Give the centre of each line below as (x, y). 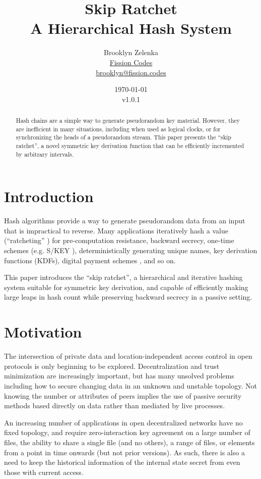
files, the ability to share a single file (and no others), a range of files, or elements (129, 442)
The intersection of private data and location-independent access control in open (128, 356)
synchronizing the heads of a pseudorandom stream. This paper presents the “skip (123, 137)
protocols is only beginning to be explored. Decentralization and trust (112, 366)
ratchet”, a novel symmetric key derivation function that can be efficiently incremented (130, 146)
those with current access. (44, 472)
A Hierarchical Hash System (131, 28)
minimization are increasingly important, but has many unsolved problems (119, 376)
